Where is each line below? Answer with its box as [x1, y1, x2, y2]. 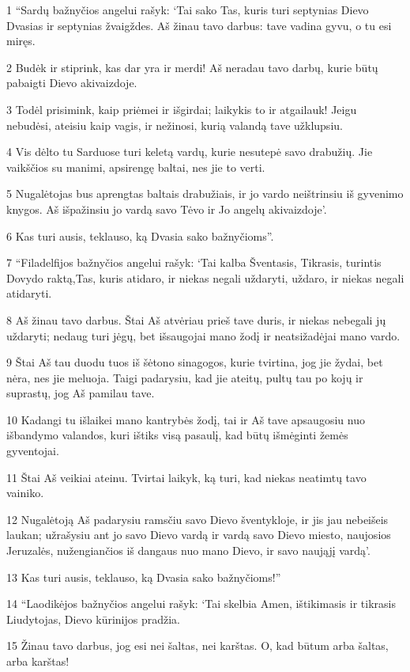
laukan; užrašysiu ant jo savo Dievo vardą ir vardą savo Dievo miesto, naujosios [6, 526, 391, 543]
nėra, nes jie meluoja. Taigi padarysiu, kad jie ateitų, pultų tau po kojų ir [6, 369, 363, 385]
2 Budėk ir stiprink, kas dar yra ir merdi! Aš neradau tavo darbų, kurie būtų [6, 59, 378, 75]
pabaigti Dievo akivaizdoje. [6, 74, 137, 91]
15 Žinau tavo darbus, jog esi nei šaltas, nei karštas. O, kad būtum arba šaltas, [6, 637, 389, 654]
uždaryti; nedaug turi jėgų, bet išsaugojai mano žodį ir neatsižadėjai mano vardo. [6, 327, 401, 344]
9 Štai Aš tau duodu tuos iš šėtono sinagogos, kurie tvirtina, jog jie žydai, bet [6, 354, 383, 370]
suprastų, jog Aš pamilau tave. [6, 385, 155, 401]
